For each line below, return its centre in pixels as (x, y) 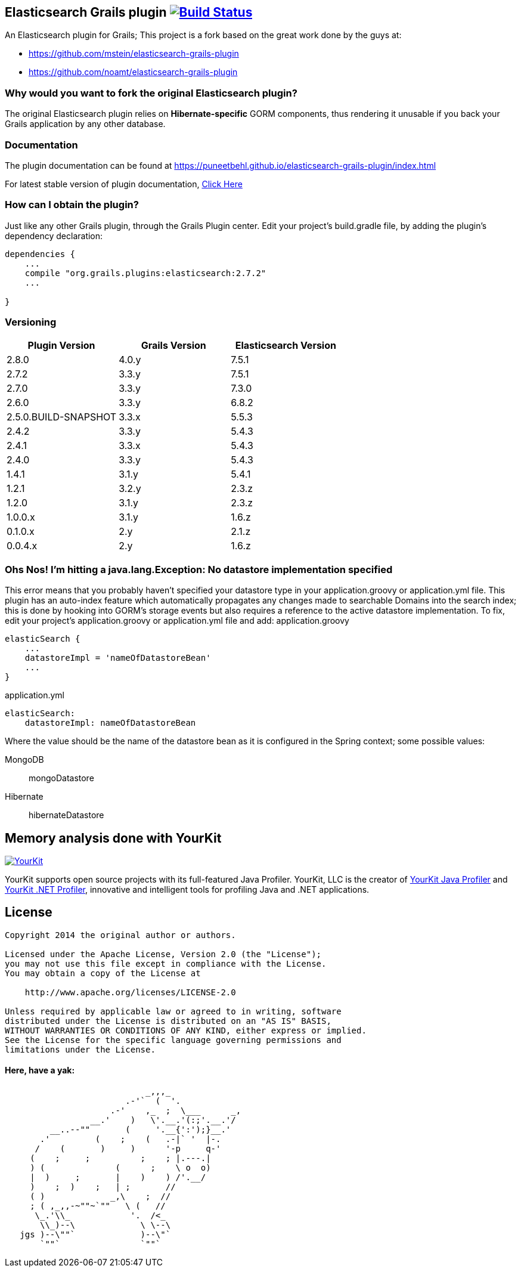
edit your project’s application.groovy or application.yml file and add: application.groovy (177, 621)
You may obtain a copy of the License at (103, 973)
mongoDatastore (61, 778)
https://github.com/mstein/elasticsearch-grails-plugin (134, 54)
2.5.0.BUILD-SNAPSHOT (62, 417)
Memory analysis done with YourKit (113, 838)
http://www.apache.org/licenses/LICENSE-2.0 (130, 992)
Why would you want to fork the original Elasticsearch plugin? (151, 93)
